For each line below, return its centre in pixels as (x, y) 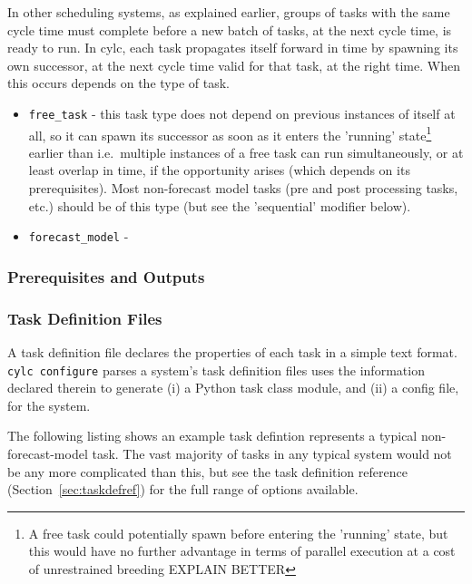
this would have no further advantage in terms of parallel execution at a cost (242, 551)
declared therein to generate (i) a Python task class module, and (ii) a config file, (233, 388)
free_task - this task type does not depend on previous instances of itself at (242, 113)
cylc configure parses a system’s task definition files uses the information (216, 370)
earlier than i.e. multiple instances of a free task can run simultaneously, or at (246, 152)
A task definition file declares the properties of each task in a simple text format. (232, 351)
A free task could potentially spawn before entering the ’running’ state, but (238, 533)
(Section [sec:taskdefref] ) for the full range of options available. (183, 489)
